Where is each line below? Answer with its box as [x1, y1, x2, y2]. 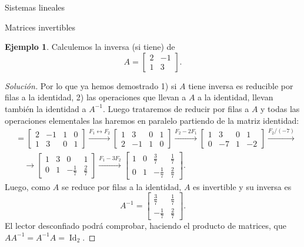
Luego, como [5, 180, 51, 192]
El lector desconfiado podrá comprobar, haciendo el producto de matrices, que [5, 219, 286, 232]
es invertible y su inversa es [193, 180, 292, 192]
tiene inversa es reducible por [188, 79, 293, 92]
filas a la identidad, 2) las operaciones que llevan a [5, 91, 186, 103]
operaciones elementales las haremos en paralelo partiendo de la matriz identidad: [5, 114, 299, 126]
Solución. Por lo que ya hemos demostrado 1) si [5, 79, 177, 92]
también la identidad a [5, 102, 86, 114]
